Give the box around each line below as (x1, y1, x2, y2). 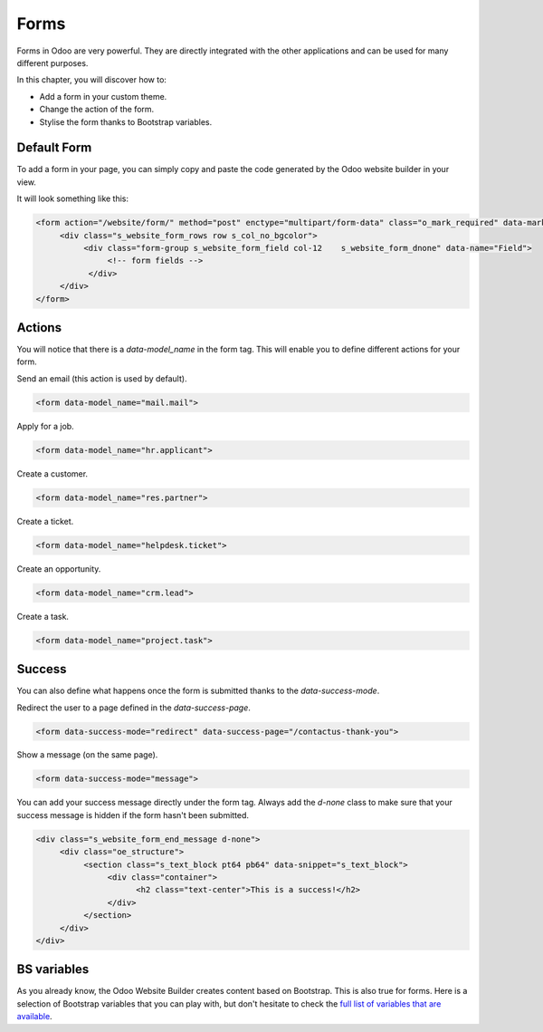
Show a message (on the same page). (16, 749, 158, 760)
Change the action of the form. (39, 104, 155, 115)
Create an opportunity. (16, 563, 101, 574)
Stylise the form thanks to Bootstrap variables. (39, 116, 213, 127)
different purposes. (16, 57, 89, 68)
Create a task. (16, 611, 70, 622)
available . (16, 1011, 53, 1022)
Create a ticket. (16, 516, 74, 526)
